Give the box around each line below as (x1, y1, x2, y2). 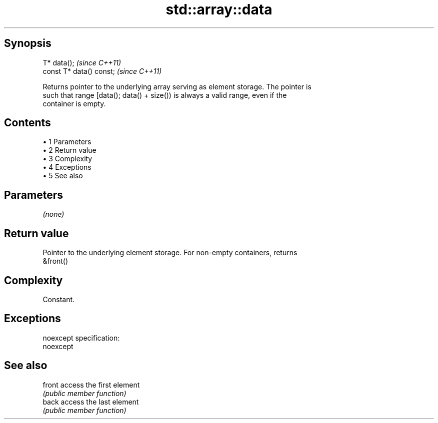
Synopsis (4, 37, 51, 50)
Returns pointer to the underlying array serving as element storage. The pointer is (42, 82, 311, 91)
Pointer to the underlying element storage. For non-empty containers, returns (42, 248, 297, 257)
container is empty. (42, 99, 106, 108)
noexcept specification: (42, 333, 120, 342)
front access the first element (42, 380, 140, 389)
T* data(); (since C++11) (42, 58, 121, 67)
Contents (4, 116, 51, 129)
